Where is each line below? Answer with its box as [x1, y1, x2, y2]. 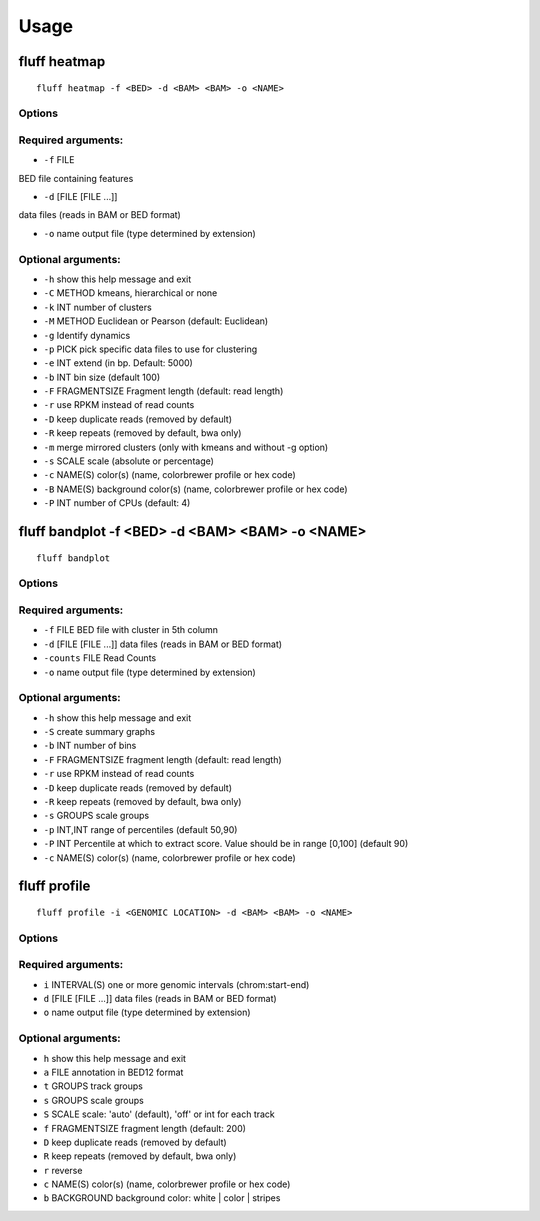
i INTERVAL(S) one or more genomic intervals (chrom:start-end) [43, 978, 310, 990]
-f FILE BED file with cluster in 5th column [43, 624, 219, 636]
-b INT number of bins [43, 740, 137, 752]
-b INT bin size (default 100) [43, 371, 161, 383]
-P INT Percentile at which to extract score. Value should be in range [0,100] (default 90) [43, 838, 409, 850]
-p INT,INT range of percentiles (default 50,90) [43, 823, 238, 835]
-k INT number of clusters [43, 301, 152, 313]
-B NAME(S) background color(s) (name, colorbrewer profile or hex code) [43, 483, 349, 495]
